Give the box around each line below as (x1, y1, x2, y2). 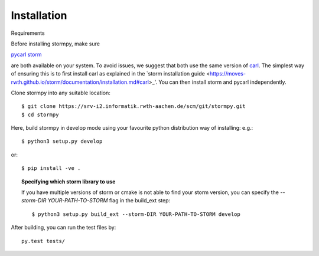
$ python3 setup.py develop (21, 138, 103, 145)
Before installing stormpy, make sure (11, 40, 100, 47)
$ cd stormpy (21, 111, 59, 118)
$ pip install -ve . (21, 165, 81, 172)
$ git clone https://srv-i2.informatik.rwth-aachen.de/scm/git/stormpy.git (21, 103, 246, 110)
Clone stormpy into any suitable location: (11, 89, 110, 96)
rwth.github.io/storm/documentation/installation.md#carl (11, 78, 149, 86)
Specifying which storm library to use (21, 178, 116, 185)
